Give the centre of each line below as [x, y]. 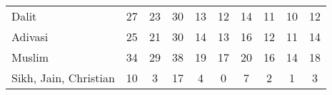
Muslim [30, 57]
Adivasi [30, 37]
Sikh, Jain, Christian [63, 78]
